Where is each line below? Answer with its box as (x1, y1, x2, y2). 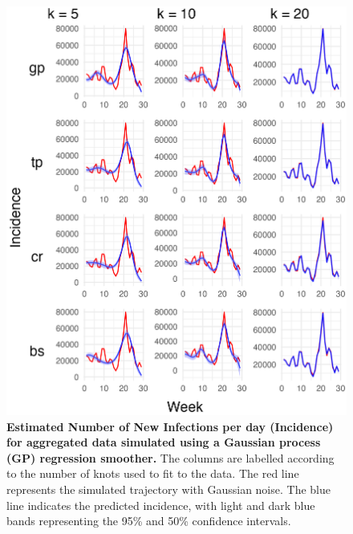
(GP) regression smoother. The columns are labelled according (6, 449, 335, 466)
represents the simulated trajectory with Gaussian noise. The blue (6, 480, 331, 497)
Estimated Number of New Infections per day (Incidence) (6, 418, 334, 434)
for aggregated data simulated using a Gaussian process (6, 434, 321, 450)
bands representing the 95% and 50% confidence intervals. (6, 512, 291, 529)
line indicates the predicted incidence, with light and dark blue (6, 496, 315, 513)
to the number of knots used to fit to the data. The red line (6, 465, 299, 482)
